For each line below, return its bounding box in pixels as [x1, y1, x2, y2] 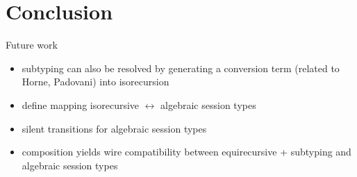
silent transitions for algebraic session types [22, 121, 207, 135]
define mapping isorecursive [22, 97, 140, 112]
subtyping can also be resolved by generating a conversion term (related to [22, 60, 340, 75]
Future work [6, 37, 58, 52]
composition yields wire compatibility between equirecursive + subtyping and [22, 144, 351, 159]
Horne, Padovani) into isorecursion [22, 74, 169, 89]
